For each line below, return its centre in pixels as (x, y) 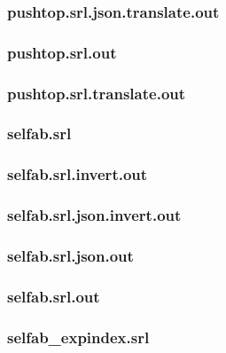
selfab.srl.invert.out (78, 174)
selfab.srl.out (54, 296)
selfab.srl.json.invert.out (94, 215)
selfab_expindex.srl (78, 337)
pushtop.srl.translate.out (97, 93)
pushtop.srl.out (62, 52)
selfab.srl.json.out (70, 255)
